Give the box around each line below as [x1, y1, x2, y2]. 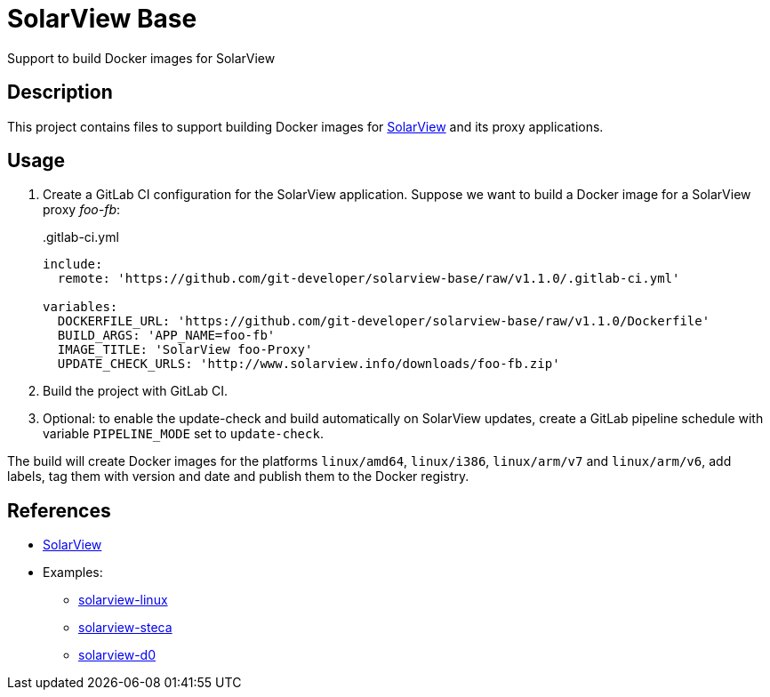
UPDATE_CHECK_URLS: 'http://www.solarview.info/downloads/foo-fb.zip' [57, 357, 560, 372]
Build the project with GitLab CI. [43, 383, 229, 399]
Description [7, 81, 113, 104]
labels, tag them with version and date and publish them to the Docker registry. [7, 469, 469, 485]
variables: [43, 300, 118, 315]
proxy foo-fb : [43, 202, 121, 218]
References [7, 499, 111, 522]
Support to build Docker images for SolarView [7, 50, 276, 66]
